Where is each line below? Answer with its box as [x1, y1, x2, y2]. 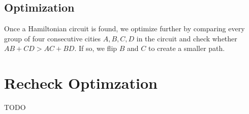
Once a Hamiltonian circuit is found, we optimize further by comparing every [4, 23, 245, 34]
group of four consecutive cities [4, 33, 101, 43]
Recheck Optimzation [4, 73, 158, 93]
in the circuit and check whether [136, 33, 237, 43]
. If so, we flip [74, 43, 117, 53]
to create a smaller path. [148, 43, 225, 53]
